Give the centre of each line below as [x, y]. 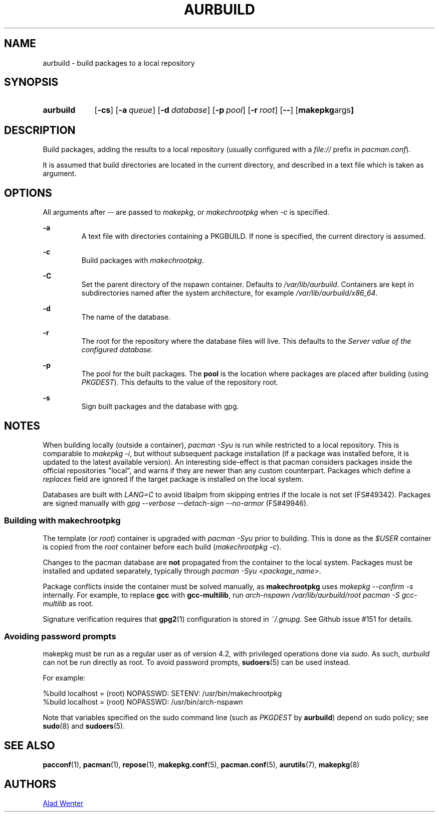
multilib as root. [68, 603]
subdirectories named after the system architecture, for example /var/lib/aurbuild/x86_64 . [230, 293]
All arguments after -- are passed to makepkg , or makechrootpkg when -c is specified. [186, 212]
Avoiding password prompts [60, 637]
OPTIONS [28, 193]
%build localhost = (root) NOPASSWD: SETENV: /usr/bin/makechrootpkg [162, 694]
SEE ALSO [30, 745]
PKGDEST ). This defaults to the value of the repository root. [180, 382]
